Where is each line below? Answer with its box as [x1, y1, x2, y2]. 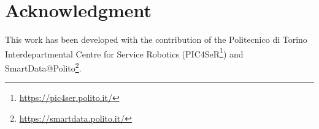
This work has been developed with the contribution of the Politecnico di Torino [5, 33, 307, 46]
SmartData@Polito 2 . [5, 59, 82, 74]
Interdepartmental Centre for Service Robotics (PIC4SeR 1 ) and [5, 45, 244, 60]
